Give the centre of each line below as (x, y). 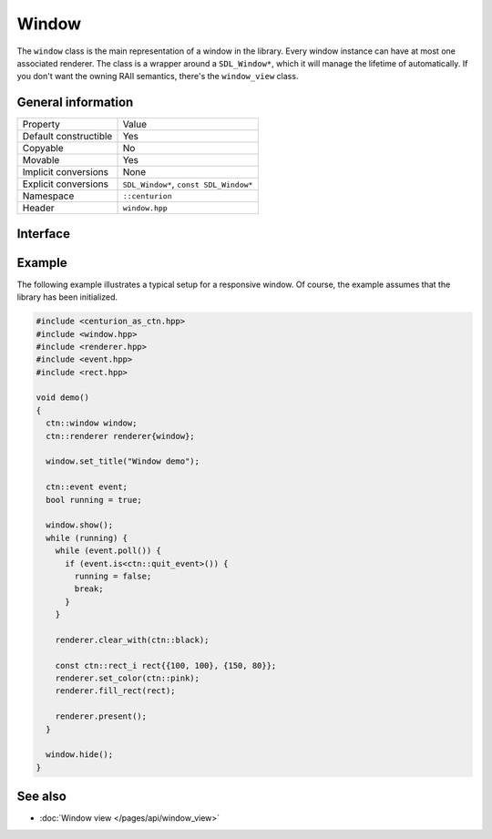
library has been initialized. (67, 297)
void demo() (63, 398)
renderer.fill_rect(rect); (116, 691)
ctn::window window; (92, 423)
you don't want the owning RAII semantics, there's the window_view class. (158, 77)
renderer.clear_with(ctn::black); (132, 639)
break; (89, 589)
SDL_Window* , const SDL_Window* (188, 184)
